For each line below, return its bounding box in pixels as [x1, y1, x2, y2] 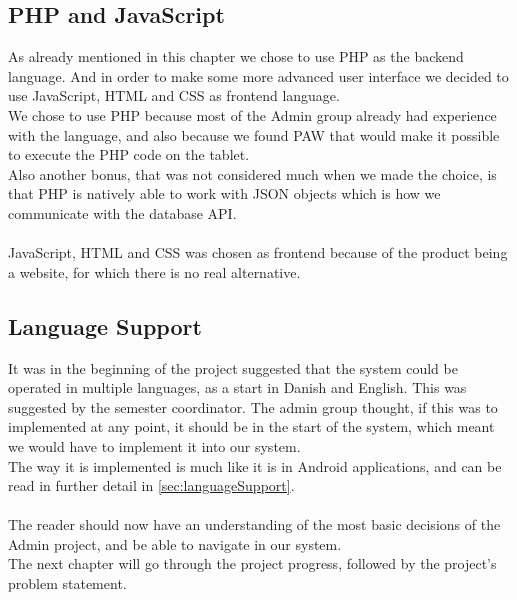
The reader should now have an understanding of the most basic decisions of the [8, 514, 501, 535]
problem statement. [8, 573, 127, 594]
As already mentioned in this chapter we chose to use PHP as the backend [8, 46, 464, 67]
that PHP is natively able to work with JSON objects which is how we [8, 183, 441, 204]
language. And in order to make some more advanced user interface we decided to [8, 65, 509, 86]
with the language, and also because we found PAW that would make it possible [8, 124, 500, 145]
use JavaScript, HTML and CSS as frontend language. [8, 85, 340, 106]
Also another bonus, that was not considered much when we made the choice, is [8, 163, 497, 184]
